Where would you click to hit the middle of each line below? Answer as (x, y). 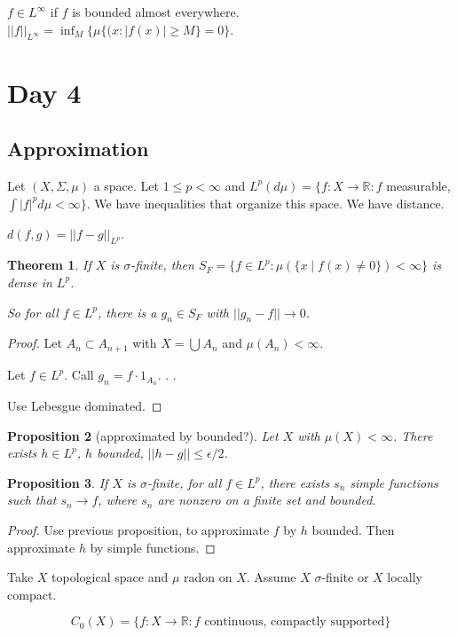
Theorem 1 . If (49, 265)
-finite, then (162, 265)
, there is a (127, 312)
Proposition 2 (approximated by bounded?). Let (143, 435)
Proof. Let (35, 343)
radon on (208, 577)
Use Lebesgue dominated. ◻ (85, 405)
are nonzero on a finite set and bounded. (267, 500)
